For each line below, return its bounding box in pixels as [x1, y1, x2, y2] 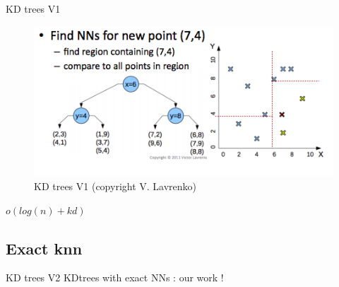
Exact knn [6, 237, 83, 259]
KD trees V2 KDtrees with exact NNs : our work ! [6, 270, 224, 285]
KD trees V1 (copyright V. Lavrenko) [34, 179, 197, 194]
